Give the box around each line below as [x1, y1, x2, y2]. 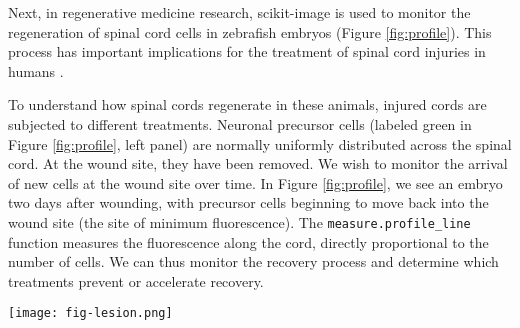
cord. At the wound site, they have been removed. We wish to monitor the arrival [8, 153, 508, 174]
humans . [8, 60, 64, 81]
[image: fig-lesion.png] [8, 306, 173, 321]
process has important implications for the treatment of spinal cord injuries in [8, 41, 486, 62]
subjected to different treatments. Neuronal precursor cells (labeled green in [8, 113, 472, 134]
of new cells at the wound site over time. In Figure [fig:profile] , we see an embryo [8, 172, 503, 193]
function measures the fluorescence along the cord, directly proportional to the [8, 231, 489, 252]
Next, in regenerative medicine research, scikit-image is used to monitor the [8, 2, 471, 22]
